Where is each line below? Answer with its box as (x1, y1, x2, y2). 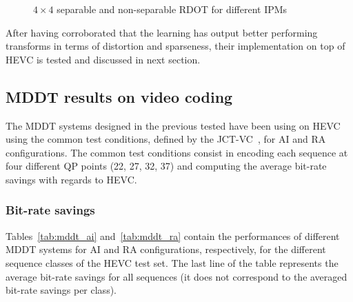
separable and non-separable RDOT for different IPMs (57, 2, 288, 16)
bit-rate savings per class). (6, 283, 117, 297)
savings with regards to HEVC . (6, 172, 137, 186)
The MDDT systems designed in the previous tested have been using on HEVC (6, 118, 341, 132)
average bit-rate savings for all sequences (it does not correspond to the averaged (6, 269, 347, 283)
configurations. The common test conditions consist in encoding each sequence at (6, 145, 348, 159)
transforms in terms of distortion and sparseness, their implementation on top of (6, 39, 345, 53)
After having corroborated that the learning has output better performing (6, 25, 318, 39)
